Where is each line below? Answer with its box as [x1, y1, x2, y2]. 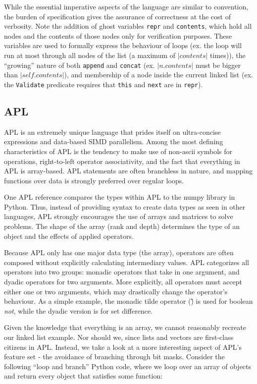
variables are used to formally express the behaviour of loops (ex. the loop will [4, 40, 242, 51]
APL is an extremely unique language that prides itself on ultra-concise [4, 126, 221, 137]
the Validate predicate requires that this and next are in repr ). [4, 79, 203, 89]
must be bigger [195, 59, 241, 70]
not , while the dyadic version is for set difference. [4, 305, 153, 316]
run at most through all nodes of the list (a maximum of [4, 50, 176, 60]
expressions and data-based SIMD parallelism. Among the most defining [4, 136, 223, 147]
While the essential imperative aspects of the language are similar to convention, [4, 1, 249, 11]
